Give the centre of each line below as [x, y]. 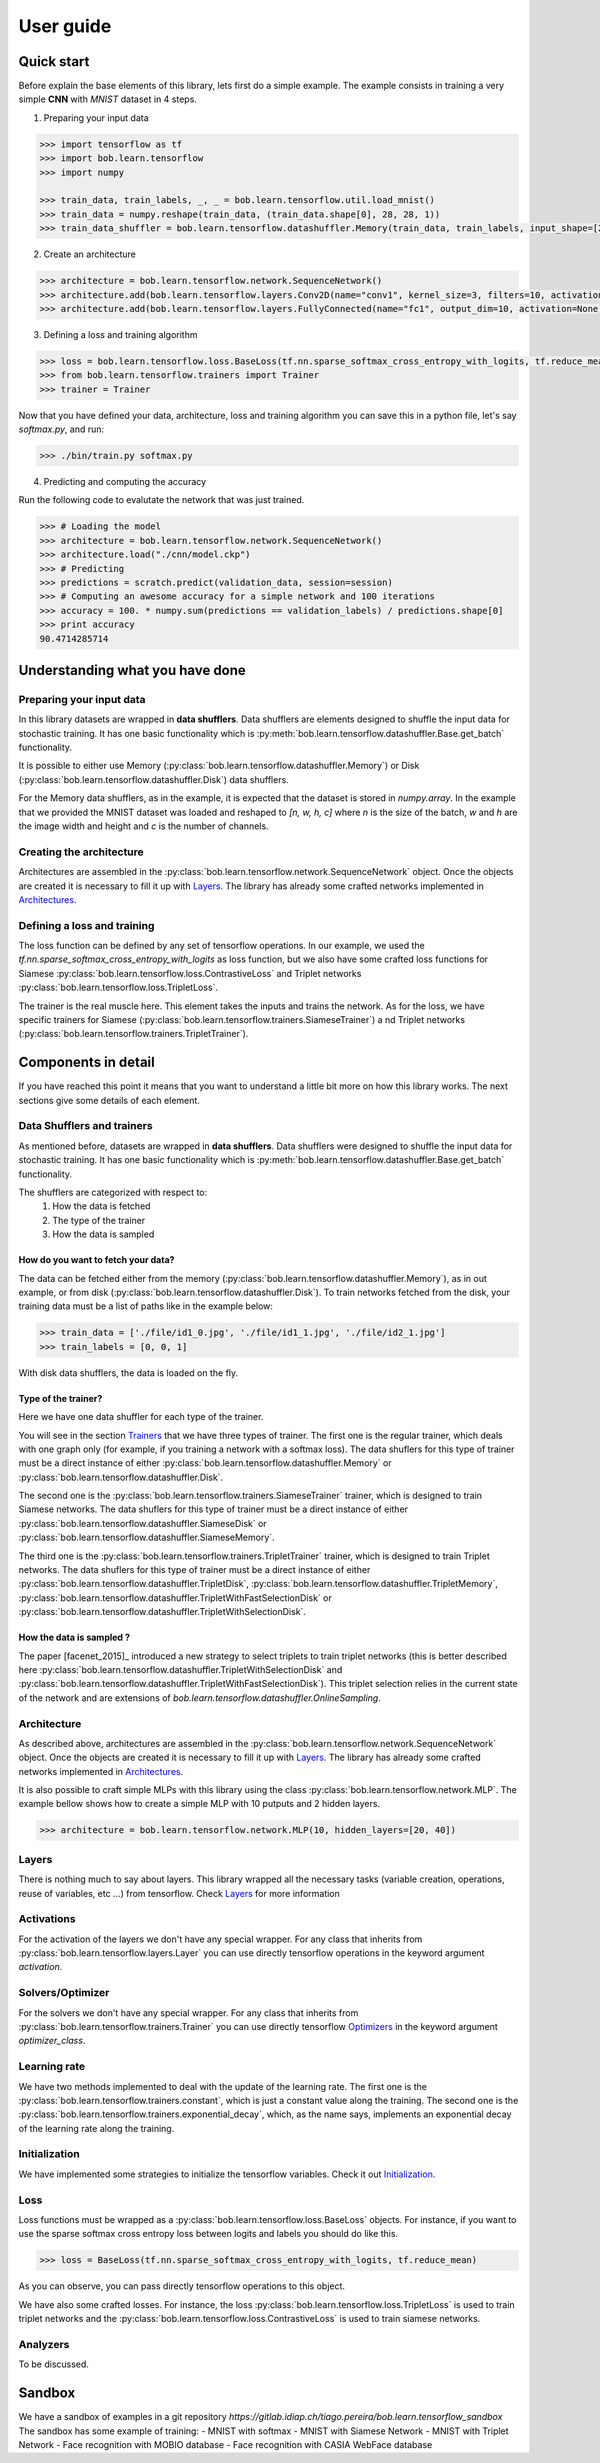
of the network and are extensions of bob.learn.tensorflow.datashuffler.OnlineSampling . [200, 1697]
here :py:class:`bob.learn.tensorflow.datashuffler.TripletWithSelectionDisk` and [180, 1669]
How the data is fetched [101, 1206]
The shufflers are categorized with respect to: [113, 1192]
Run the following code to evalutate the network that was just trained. [161, 500]
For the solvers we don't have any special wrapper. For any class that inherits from [188, 2012]
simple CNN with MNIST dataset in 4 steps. [107, 99]
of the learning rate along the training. [96, 2128]
